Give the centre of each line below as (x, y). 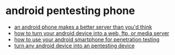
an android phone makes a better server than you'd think (83, 27)
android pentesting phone (70, 11)
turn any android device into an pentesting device (74, 46)
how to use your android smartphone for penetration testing (87, 39)
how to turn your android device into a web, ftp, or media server (92, 33)
